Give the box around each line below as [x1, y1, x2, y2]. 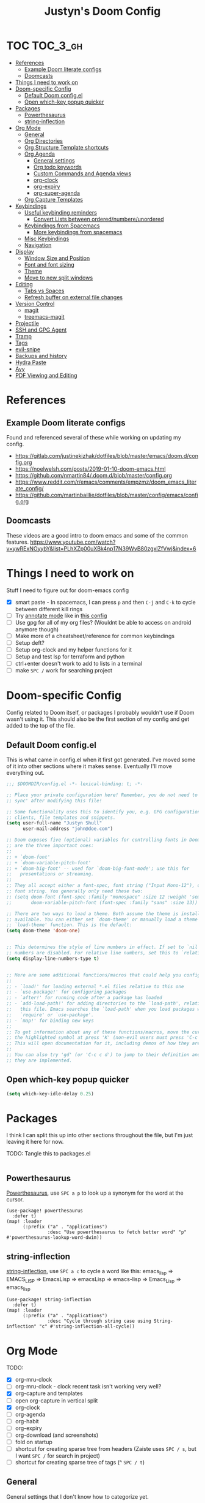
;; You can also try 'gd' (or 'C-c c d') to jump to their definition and [6, 1052, 201, 1058]
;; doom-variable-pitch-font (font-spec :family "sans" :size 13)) [6, 899, 198, 905]
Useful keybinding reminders [24, 208, 98, 216]
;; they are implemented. [6, 1057, 72, 1064]
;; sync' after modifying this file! [6, 797, 103, 804]
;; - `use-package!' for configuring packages [6, 989, 127, 995]
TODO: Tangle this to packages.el [6, 1150, 91, 1157]
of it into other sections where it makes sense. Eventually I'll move [6, 763, 172, 770]
